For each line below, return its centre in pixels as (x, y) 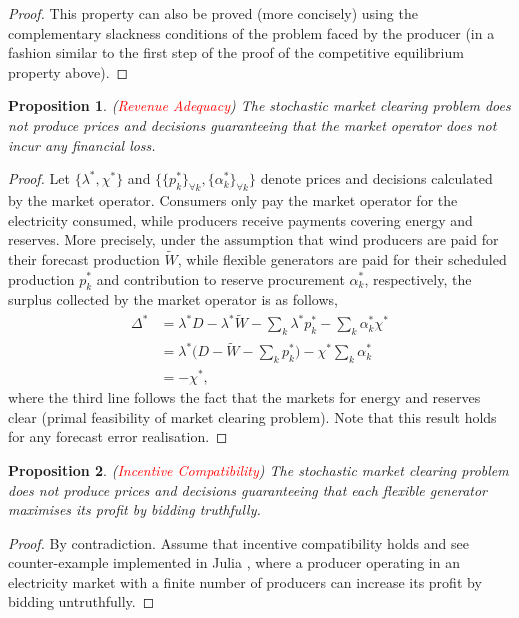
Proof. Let (39, 178)
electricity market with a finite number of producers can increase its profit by (245, 581)
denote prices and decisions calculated (376, 178)
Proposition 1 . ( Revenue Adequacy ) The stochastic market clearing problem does (259, 105)
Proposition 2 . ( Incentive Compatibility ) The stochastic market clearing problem (258, 469)
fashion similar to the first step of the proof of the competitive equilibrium (236, 52)
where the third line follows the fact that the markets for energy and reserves (244, 397)
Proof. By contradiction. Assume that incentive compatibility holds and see (238, 542)
